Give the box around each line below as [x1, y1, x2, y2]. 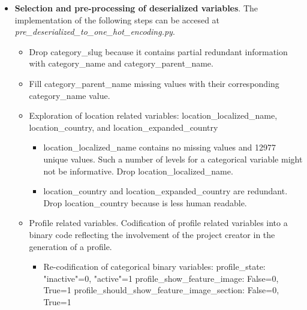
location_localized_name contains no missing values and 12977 [43, 141, 276, 154]
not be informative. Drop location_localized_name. [43, 164, 233, 177]
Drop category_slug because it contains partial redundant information [29, 45, 288, 58]
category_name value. [29, 89, 110, 101]
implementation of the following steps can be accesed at [14, 13, 220, 26]
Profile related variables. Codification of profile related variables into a [29, 216, 288, 229]
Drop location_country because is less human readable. [43, 196, 247, 209]
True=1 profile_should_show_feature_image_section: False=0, [43, 284, 279, 296]
